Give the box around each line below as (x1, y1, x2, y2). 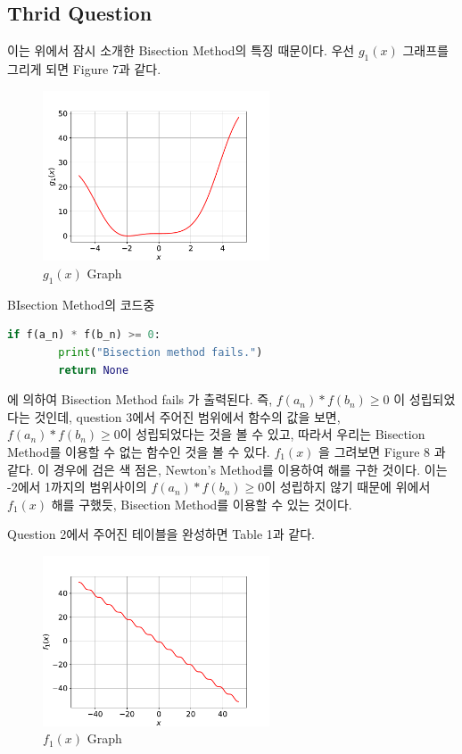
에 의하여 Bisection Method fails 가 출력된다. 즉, (7, 390, 273, 409)
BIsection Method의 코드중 (7, 294, 155, 313)
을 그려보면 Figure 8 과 (318, 442, 446, 460)
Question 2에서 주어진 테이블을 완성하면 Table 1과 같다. (7, 525, 315, 543)
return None (58, 363, 129, 377)
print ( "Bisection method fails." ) (58, 345, 263, 359)
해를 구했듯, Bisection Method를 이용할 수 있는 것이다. (51, 494, 352, 513)
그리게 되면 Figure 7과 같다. (7, 60, 161, 78)
